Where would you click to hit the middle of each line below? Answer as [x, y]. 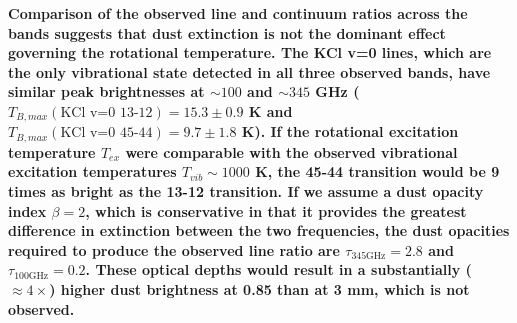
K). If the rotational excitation [350, 131]
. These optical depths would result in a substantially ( [278, 269]
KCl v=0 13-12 [106, 112]
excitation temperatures [92, 171]
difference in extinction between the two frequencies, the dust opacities [259, 230]
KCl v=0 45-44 [106, 133]
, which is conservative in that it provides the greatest [276, 210]
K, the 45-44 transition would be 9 [377, 171]
